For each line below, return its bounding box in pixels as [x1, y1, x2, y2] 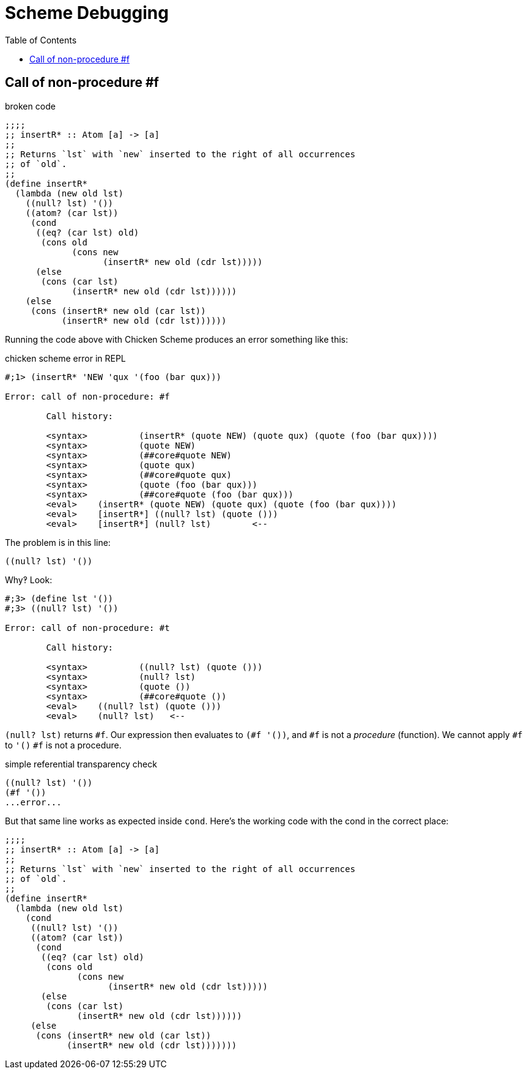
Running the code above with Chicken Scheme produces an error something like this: [5, 334, 348, 345]
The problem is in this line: [5, 537, 111, 548]
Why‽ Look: [5, 574, 53, 585]
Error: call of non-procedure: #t [5, 622, 170, 633]
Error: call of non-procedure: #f [5, 391, 170, 401]
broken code [5, 100, 56, 111]
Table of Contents [5, 34, 77, 45]
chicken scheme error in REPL [5, 352, 126, 364]
